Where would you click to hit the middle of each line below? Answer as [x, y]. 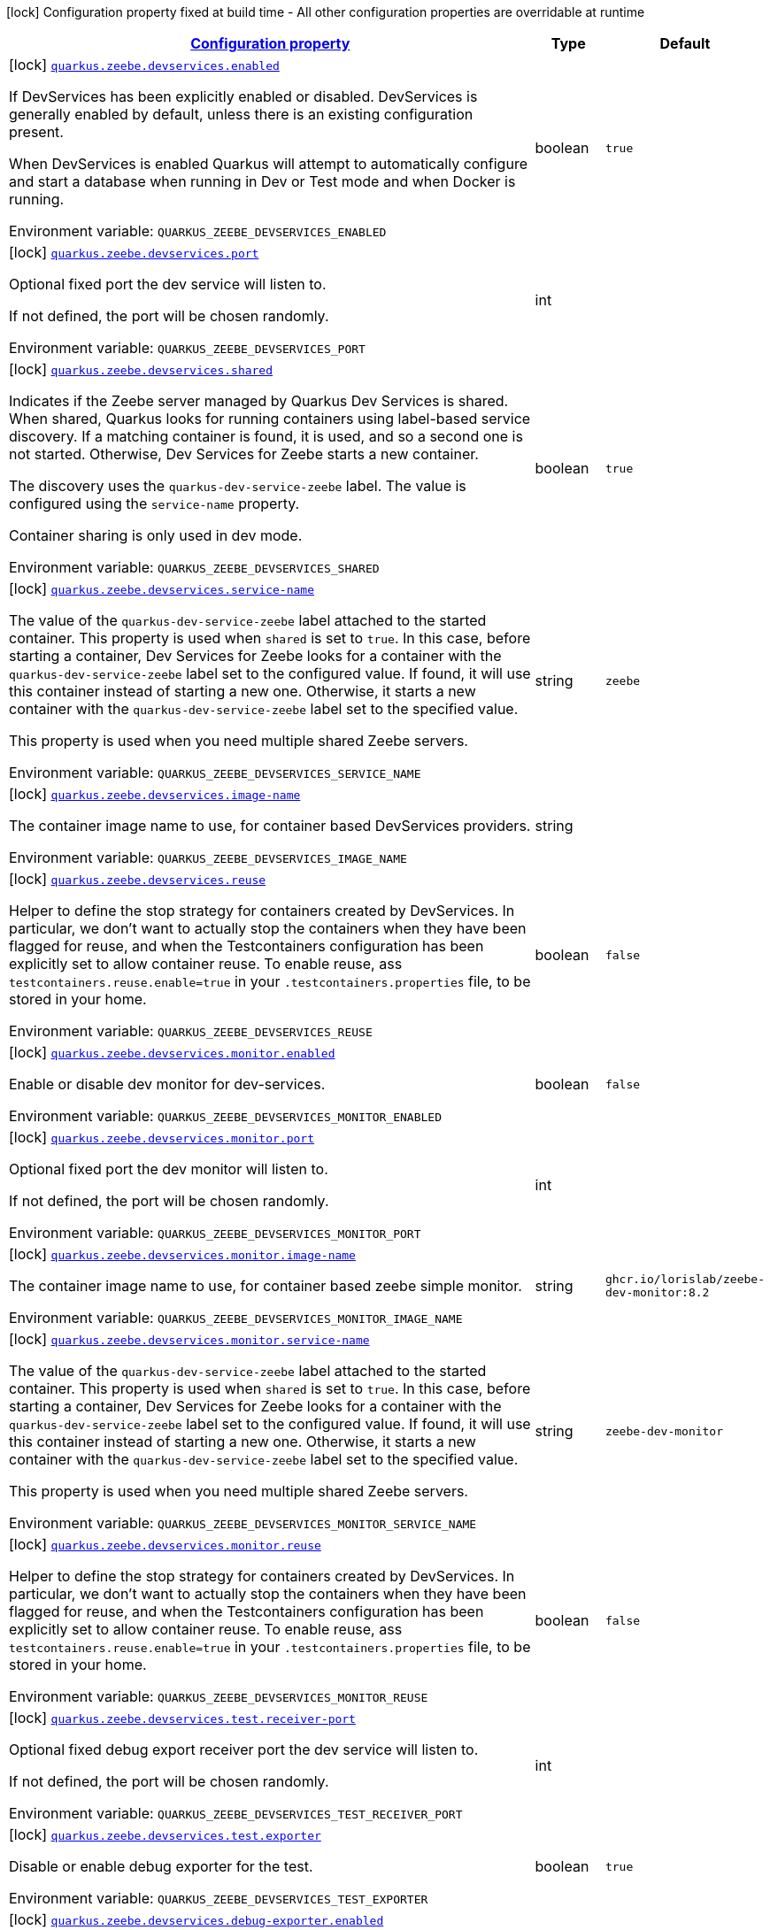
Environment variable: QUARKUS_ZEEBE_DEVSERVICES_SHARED [194, 567]
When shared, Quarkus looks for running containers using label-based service [270, 419]
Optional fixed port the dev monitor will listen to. [169, 1169]
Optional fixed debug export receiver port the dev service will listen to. [244, 1749]
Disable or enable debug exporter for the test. [161, 1866]
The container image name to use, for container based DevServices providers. [270, 826]
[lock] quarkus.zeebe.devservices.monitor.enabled [172, 1052]
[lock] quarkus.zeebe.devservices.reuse [138, 879]
